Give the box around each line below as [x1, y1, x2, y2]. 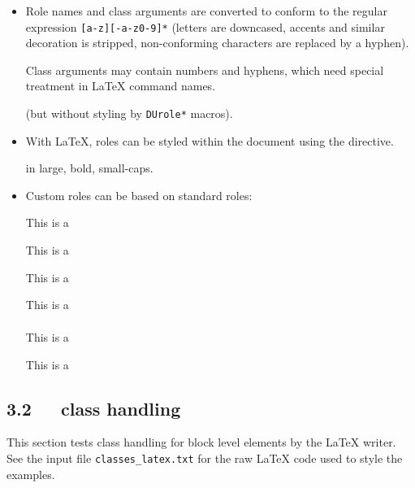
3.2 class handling [6, 395, 181, 420]
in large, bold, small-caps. [25, 159, 153, 176]
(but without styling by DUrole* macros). [25, 105, 233, 122]
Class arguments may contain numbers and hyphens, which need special [25, 61, 384, 78]
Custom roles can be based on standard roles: [25, 186, 253, 203]
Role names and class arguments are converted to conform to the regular [25, 2, 387, 19]
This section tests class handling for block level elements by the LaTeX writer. [6, 434, 396, 451]
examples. [6, 465, 55, 482]
